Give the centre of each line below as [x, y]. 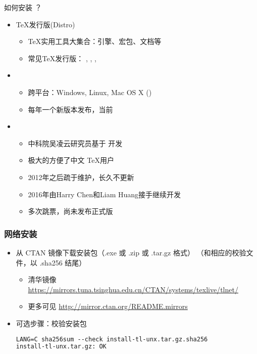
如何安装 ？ [23, 7]
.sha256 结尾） [63, 262]
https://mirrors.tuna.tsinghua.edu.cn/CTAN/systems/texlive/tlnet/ [133, 289]
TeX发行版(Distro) [45, 24]
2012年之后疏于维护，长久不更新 [81, 177]
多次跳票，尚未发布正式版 [70, 211]
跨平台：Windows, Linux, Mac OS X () [90, 92]
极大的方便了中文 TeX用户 [71, 160]
